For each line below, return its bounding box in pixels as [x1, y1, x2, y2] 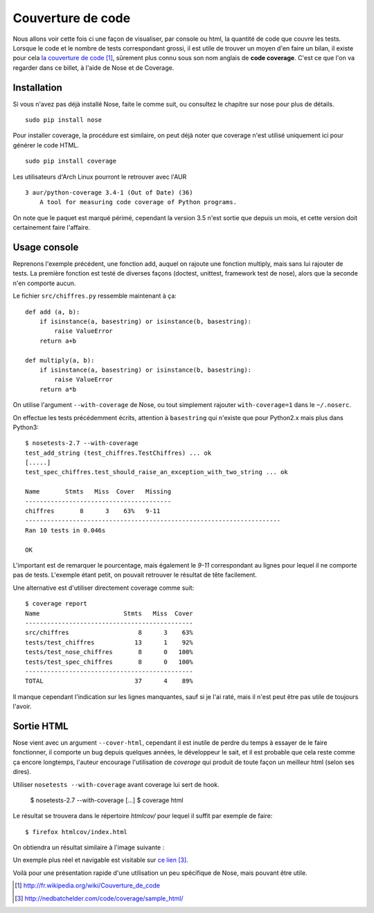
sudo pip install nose [25, 116, 103, 124]
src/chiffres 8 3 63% [25, 629, 193, 637]
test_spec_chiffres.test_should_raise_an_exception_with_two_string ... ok [25, 468, 288, 476]
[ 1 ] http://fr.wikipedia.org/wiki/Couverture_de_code [15, 881, 161, 889]
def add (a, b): [25, 308, 80, 316]
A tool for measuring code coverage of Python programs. [39, 198, 237, 206]
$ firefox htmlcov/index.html [25, 828, 128, 835]
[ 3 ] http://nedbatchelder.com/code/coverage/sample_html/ [15, 894, 184, 903]
